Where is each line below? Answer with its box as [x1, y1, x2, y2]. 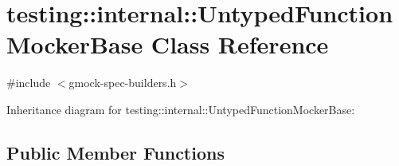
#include [6, 74, 51, 91]
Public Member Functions [6, 140, 225, 164]
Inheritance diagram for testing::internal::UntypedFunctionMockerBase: [6, 101, 355, 117]
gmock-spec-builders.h [68, 74, 177, 91]
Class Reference [151, 28, 329, 61]
